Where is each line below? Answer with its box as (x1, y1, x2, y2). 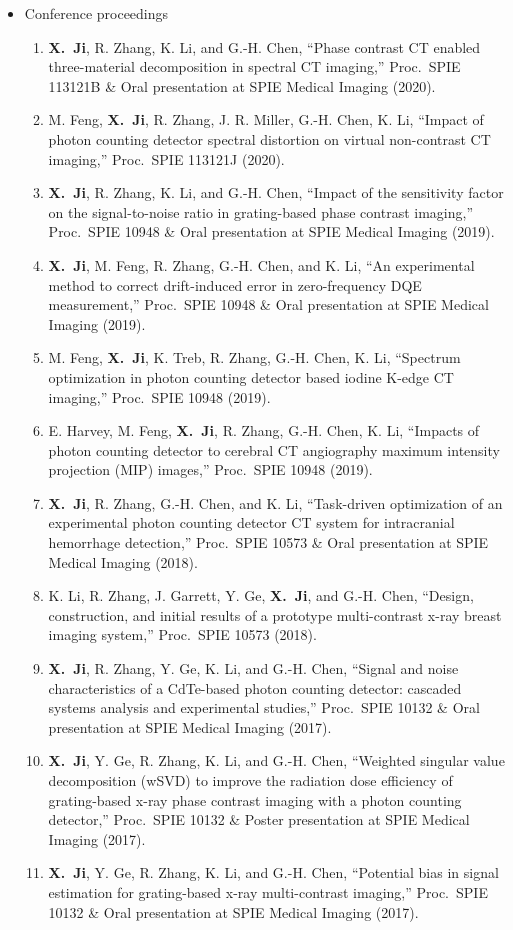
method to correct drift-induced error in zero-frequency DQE (48, 274, 422, 295)
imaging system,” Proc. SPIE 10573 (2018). (48, 624, 317, 645)
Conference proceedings (24, 3, 169, 23)
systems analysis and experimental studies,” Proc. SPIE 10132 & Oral (48, 697, 480, 718)
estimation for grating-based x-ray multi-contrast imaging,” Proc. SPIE (48, 881, 488, 902)
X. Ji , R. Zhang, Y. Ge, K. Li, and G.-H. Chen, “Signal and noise (48, 658, 459, 679)
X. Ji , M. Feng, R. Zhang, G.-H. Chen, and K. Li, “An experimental (48, 254, 475, 275)
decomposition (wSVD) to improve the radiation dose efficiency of (48, 770, 453, 790)
